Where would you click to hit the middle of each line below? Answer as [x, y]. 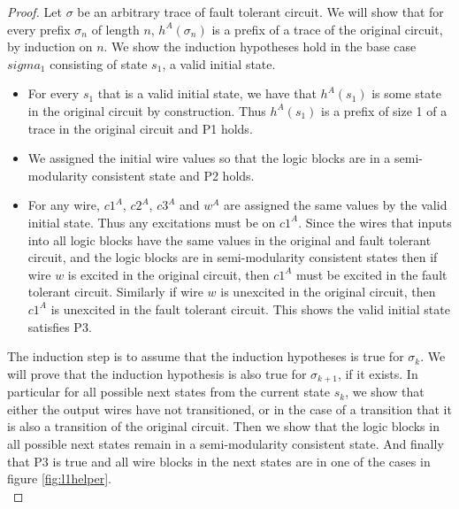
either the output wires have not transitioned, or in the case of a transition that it [229, 409]
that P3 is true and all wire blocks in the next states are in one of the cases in [219, 461]
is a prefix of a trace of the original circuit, [327, 29]
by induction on [50, 46]
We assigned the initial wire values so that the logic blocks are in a [209, 158]
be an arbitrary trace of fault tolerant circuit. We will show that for [260, 12]
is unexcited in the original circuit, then [328, 292]
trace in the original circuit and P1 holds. [140, 128]
